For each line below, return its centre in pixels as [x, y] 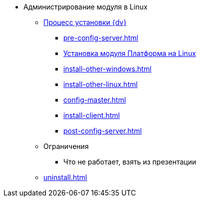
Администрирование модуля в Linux [86, 7]
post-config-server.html [103, 131]
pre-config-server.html [101, 38]
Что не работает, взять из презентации [130, 162]
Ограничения [66, 146]
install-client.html [92, 115]
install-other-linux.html [100, 84]
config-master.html [95, 100]
